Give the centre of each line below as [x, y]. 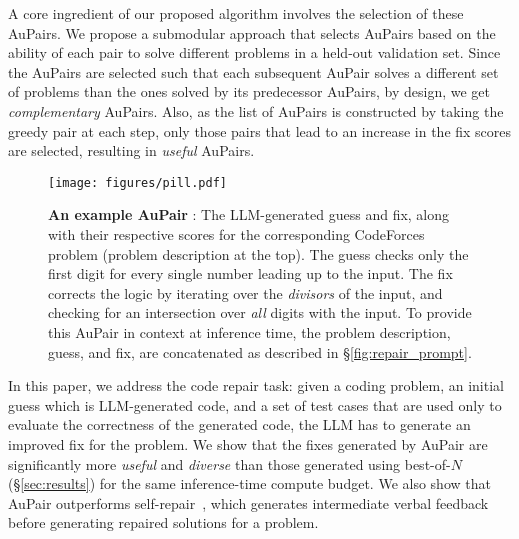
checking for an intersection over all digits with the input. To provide [260, 312]
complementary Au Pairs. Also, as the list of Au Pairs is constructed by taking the [256, 110]
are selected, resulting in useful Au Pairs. [131, 150]
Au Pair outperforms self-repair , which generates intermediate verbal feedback [248, 502]
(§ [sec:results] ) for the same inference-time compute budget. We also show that [249, 483]
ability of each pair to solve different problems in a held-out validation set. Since [254, 52]
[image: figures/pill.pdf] [137, 182]
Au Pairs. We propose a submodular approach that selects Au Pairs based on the [252, 32]
